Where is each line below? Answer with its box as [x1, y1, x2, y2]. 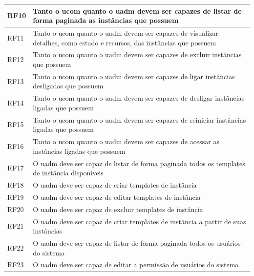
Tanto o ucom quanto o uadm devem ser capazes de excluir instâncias [33, 49, 242, 60]
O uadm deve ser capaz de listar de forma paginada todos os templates [33, 158, 245, 168]
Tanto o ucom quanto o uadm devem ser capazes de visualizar [33, 27, 218, 38]
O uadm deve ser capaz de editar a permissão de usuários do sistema [33, 259, 239, 270]
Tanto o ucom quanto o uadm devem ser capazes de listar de [33, 5, 242, 16]
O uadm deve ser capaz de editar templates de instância [33, 191, 201, 202]
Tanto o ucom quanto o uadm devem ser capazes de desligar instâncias [33, 93, 245, 103]
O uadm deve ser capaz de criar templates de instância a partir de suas [33, 216, 246, 226]
